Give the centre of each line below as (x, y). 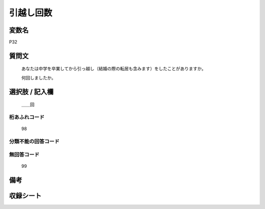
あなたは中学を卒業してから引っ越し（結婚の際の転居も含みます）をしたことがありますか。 (114, 69)
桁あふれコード (27, 117)
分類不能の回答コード (34, 141)
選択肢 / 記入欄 (31, 91)
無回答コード (24, 155)
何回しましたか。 (39, 78)
